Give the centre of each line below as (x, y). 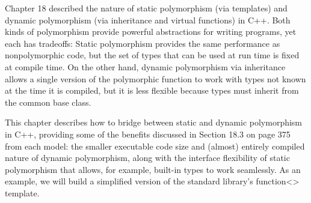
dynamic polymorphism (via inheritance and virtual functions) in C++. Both (148, 20)
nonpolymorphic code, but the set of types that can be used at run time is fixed (152, 55)
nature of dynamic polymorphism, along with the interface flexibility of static (147, 158)
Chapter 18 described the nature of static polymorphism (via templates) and (146, 8)
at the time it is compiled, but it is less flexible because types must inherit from (152, 90)
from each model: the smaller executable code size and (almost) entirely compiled (155, 146)
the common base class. (48, 102)
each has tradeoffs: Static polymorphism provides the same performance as (143, 43)
